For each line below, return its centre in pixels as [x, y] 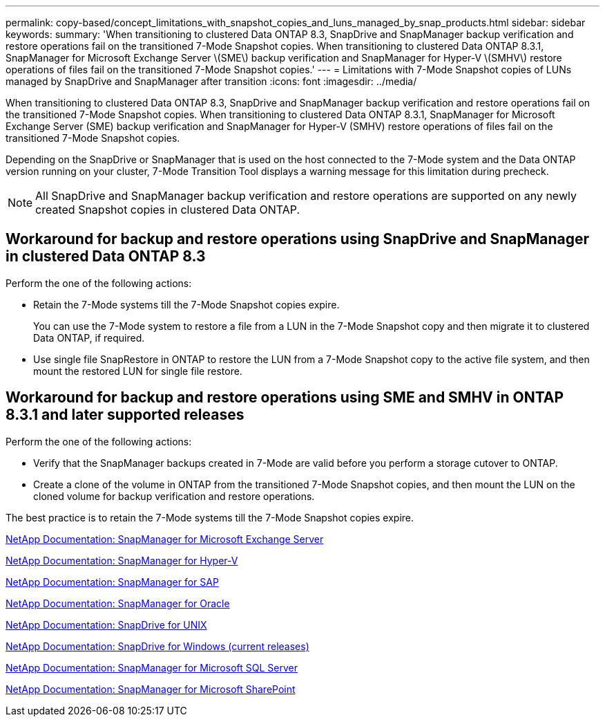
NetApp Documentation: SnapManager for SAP [112, 582]
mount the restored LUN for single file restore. [138, 371]
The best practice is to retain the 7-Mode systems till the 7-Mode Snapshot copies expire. [210, 517]
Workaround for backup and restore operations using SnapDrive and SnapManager [298, 239]
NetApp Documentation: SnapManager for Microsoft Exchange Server [165, 539]
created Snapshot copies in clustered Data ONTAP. [167, 210]
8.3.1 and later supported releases [125, 415]
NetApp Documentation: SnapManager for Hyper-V [122, 560]
